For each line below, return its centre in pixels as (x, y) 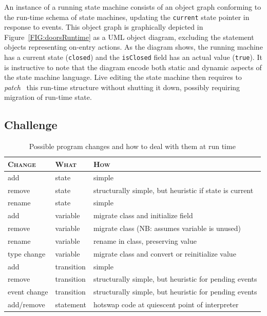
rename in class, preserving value (145, 240)
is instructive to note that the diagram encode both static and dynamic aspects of (133, 67)
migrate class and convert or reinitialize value (165, 253)
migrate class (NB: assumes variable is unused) (167, 228)
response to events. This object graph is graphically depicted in (104, 27)
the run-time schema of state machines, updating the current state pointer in (127, 17)
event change (28, 292)
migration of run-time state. (48, 97)
